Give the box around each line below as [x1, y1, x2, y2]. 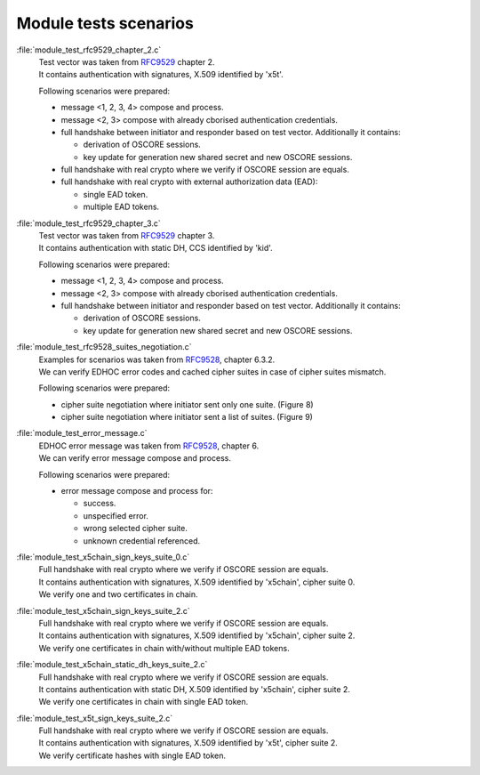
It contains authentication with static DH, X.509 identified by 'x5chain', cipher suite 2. [38, 683, 351, 694]
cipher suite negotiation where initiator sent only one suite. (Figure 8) [60, 399, 315, 409]
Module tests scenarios [16, 13, 195, 33]
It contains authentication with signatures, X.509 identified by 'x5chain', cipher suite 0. [38, 577, 356, 587]
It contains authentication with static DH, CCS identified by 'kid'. [38, 243, 273, 254]
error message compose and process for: [60, 486, 213, 496]
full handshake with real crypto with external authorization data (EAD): [60, 176, 318, 187]
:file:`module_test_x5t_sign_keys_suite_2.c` [16, 713, 173, 723]
